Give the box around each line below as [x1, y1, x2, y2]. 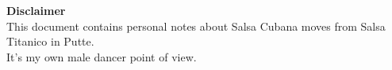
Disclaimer [6, 2, 66, 18]
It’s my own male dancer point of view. [6, 48, 197, 64]
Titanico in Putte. [6, 33, 94, 50]
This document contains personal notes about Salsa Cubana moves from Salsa [6, 17, 386, 34]
